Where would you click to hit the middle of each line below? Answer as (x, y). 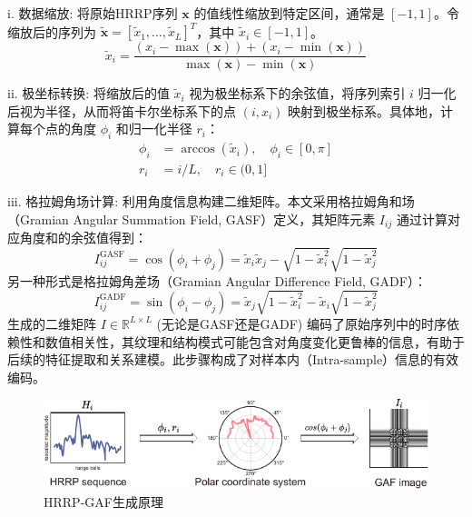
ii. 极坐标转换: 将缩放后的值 (88, 93)
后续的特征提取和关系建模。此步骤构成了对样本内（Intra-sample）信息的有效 (233, 359)
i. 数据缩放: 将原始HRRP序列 (93, 13)
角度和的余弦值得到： (83, 238)
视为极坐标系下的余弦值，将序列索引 (297, 93)
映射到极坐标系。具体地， (364, 110)
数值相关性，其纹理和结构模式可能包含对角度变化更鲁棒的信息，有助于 (255, 341)
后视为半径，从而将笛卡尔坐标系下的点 (122, 110)
